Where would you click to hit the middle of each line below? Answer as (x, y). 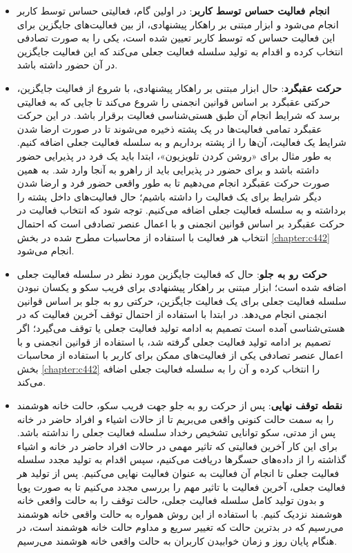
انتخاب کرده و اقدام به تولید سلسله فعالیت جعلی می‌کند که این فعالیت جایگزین (180, 51)
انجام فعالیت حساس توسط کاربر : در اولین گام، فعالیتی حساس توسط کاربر (173, 10)
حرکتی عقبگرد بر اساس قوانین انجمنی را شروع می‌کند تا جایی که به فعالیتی (174, 101)
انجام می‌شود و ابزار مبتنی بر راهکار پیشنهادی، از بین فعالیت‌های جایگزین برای (178, 24)
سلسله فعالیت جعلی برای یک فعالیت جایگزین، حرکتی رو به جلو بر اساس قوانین (182, 300)
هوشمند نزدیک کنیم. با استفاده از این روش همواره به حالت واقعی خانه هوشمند (179, 513)
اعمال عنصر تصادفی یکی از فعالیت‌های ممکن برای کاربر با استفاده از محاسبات (180, 355)
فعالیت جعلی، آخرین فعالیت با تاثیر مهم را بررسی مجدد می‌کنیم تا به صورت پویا (181, 486)
